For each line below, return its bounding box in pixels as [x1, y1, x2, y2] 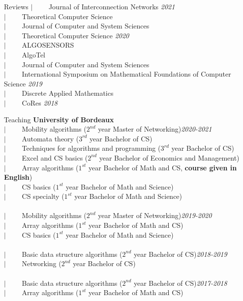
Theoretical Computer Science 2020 [22, 30, 129, 40]
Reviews [4, 1, 29, 11]
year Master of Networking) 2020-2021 [98, 124, 212, 134]
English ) [4, 172, 32, 182]
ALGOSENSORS [22, 40, 74, 50]
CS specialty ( [22, 191, 64, 201]
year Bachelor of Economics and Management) [99, 152, 240, 163]
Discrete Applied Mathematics [22, 88, 114, 98]
